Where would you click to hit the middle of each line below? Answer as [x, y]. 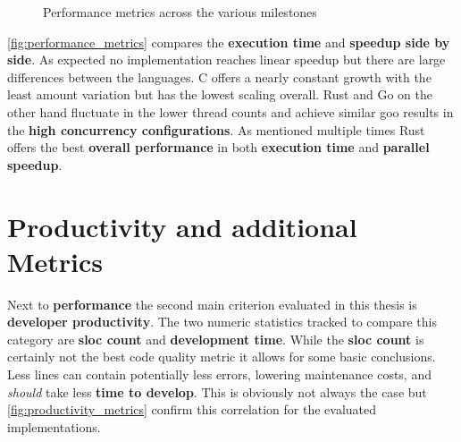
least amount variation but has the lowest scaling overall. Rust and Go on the [220, 94]
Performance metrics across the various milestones [180, 12]
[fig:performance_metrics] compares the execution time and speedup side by [229, 42]
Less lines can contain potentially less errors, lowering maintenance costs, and [219, 374]
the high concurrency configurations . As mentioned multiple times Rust [216, 129]
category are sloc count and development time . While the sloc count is [216, 339]
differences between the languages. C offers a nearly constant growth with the [219, 76]
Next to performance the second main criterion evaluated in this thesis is [212, 304]
